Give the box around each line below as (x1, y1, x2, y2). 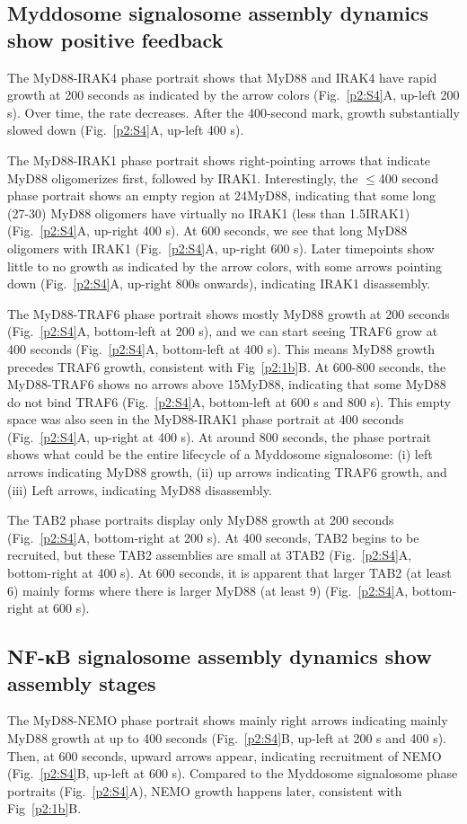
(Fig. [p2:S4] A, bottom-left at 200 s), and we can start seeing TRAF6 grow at (7, 322, 438, 341)
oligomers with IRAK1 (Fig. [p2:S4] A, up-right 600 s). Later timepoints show (7, 238, 435, 257)
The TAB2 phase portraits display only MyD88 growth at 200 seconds (7, 510, 394, 529)
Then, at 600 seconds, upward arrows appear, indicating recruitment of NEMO (7, 746, 442, 765)
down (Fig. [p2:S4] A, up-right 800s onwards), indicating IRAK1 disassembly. (7, 274, 431, 293)
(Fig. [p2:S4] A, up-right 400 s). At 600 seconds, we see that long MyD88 (7, 221, 408, 240)
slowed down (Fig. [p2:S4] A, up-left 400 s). (7, 120, 244, 139)
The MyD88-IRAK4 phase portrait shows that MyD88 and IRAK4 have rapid (7, 67, 437, 86)
